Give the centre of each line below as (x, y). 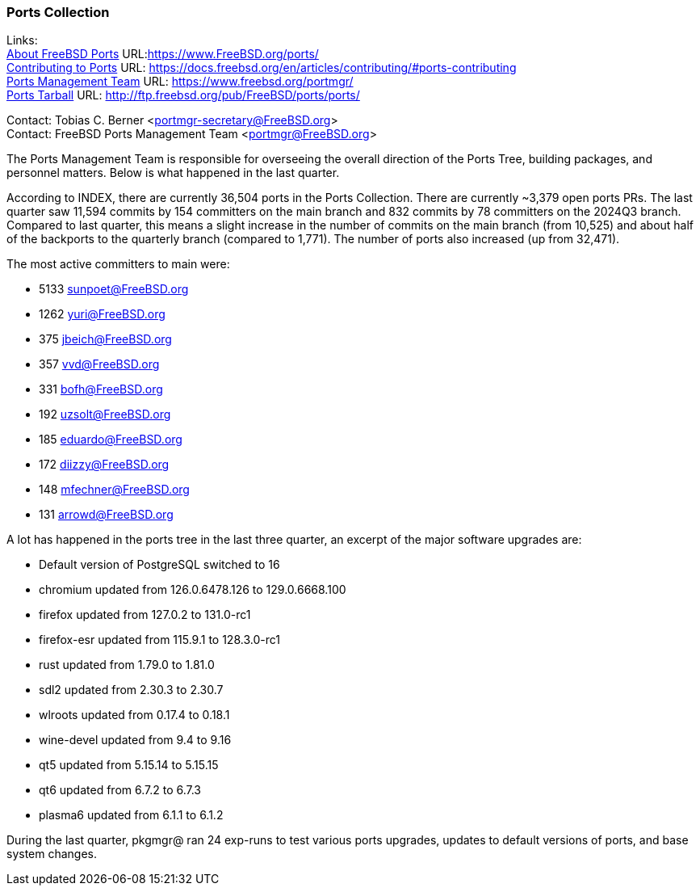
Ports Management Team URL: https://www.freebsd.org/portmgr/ (180, 82)
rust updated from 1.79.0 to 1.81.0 (127, 665)
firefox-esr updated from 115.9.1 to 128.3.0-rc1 (159, 640)
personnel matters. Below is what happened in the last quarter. (173, 173)
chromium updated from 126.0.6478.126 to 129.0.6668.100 (193, 590)
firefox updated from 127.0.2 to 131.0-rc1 (145, 615)
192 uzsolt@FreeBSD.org (105, 414)
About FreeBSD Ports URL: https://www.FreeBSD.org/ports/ (163, 54)
